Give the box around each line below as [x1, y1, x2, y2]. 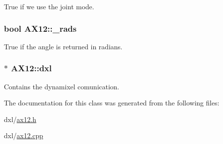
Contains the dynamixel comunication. [4, 81, 119, 91]
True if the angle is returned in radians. [4, 41, 123, 51]
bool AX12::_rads [4, 22, 77, 34]
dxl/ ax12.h [4, 114, 37, 124]
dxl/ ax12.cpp [4, 130, 44, 141]
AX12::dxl [11, 62, 52, 74]
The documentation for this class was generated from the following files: [4, 98, 220, 108]
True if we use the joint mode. [4, 1, 94, 11]
